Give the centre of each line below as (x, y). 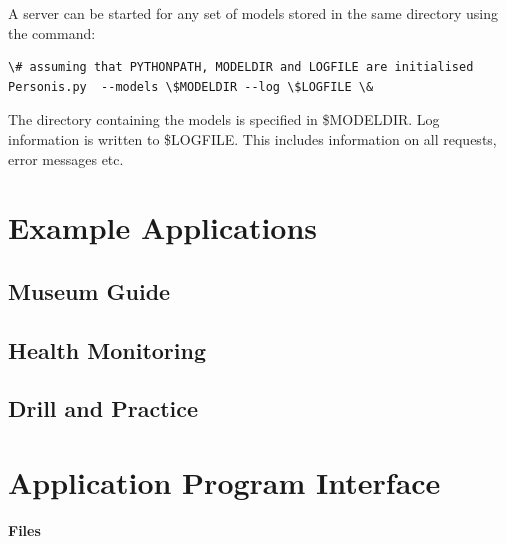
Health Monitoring (107, 349)
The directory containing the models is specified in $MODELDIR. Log (224, 119)
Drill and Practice (103, 408)
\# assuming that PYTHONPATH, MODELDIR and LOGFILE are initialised (241, 67)
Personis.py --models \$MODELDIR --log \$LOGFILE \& (191, 86)
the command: (52, 32)
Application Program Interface (224, 482)
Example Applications (163, 227)
